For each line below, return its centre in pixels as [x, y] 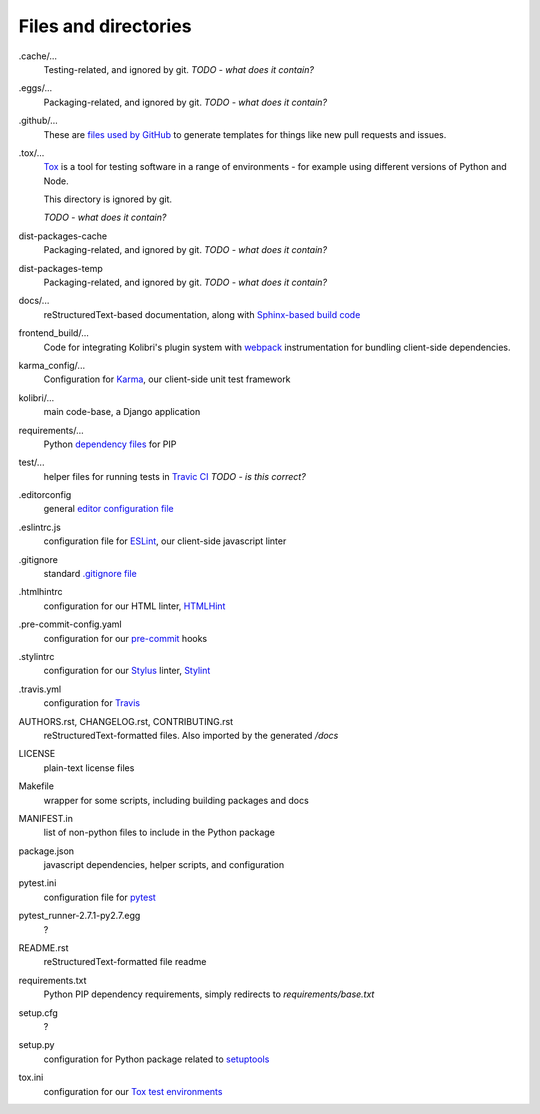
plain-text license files [89, 767]
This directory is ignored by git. [108, 199]
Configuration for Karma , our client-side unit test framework [167, 379]
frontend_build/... [53, 333]
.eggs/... [35, 88]
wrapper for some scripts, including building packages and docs [176, 800]
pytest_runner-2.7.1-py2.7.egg [79, 916]
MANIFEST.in [46, 818]
